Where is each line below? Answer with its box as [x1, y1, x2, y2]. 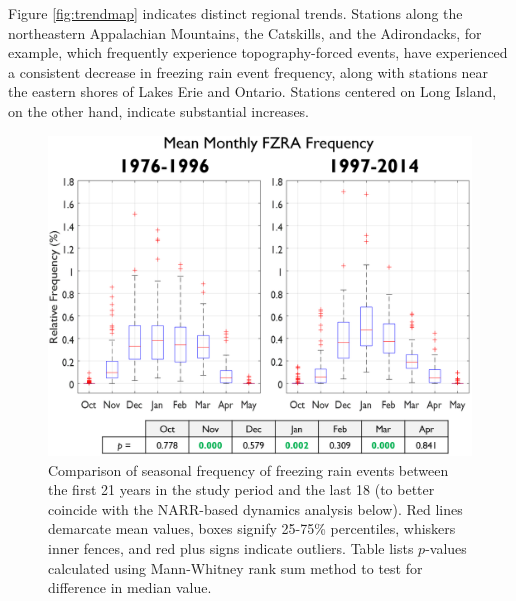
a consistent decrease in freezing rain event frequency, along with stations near [8, 61, 489, 82]
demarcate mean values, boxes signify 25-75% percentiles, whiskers [48, 518, 456, 539]
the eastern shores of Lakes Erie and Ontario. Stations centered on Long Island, [8, 81, 497, 102]
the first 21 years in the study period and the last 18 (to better [48, 479, 435, 500]
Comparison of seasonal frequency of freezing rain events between [48, 459, 449, 480]
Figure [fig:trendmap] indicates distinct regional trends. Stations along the [8, 3, 463, 23]
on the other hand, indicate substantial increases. [8, 100, 310, 121]
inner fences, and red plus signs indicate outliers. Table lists [48, 538, 414, 559]
